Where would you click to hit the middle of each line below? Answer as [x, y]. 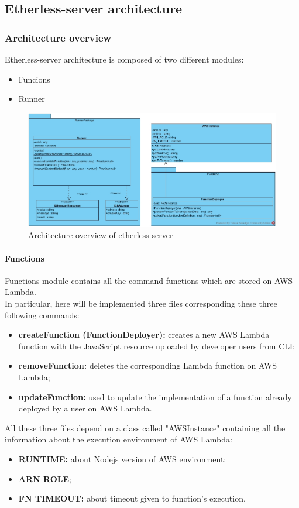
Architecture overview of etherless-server [101, 235]
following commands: [42, 315]
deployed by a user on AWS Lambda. [85, 408]
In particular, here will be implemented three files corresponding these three [141, 303]
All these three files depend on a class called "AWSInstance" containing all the [145, 428]
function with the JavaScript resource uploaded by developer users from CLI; [157, 346]
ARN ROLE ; [45, 478]
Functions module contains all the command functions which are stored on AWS [149, 280]
